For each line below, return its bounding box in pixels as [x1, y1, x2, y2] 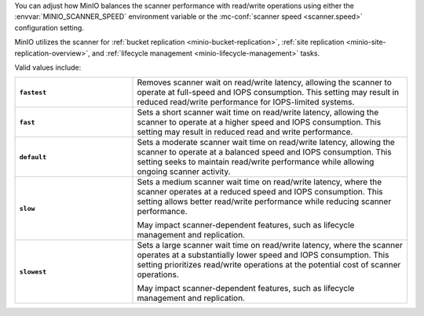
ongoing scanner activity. [137, 166, 231, 177]
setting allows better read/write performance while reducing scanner [137, 196, 392, 207]
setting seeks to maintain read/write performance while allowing [137, 157, 375, 168]
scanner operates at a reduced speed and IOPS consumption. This [137, 187, 384, 198]
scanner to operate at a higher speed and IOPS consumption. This [137, 117, 382, 128]
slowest [19, 267, 47, 276]
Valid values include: [14, 63, 82, 72]
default [19, 153, 47, 161]
